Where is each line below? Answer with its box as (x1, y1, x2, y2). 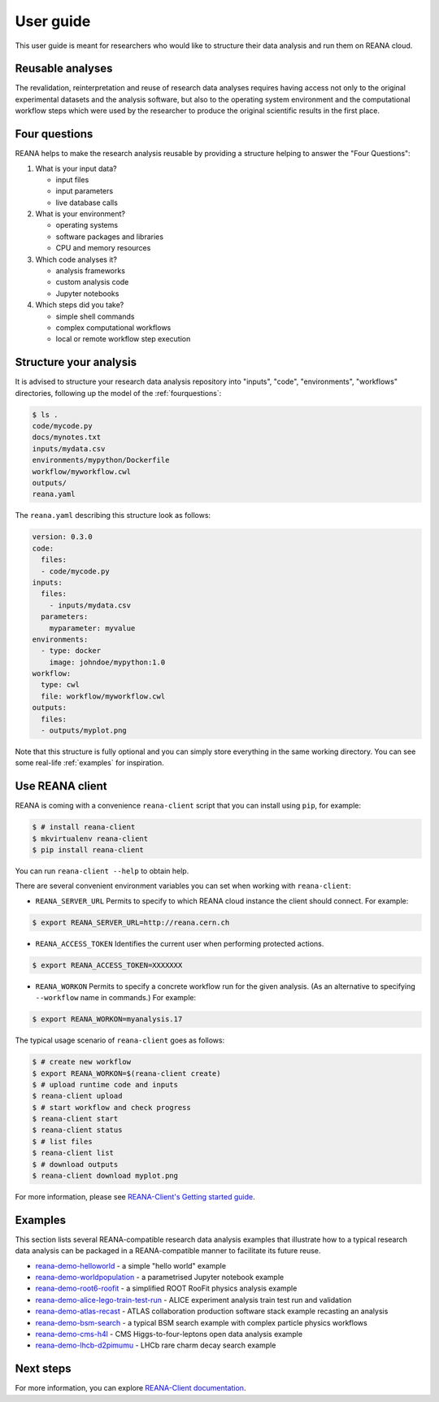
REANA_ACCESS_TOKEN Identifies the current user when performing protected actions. (35, 938, 324, 948)
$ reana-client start (32, 1114, 119, 1124)
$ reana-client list (32, 1148, 114, 1158)
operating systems (55, 220, 118, 230)
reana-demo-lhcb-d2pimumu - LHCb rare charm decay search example (35, 1340, 276, 1350)
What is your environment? (35, 209, 126, 219)
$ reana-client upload (32, 1091, 123, 1101)
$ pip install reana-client (32, 846, 144, 855)
